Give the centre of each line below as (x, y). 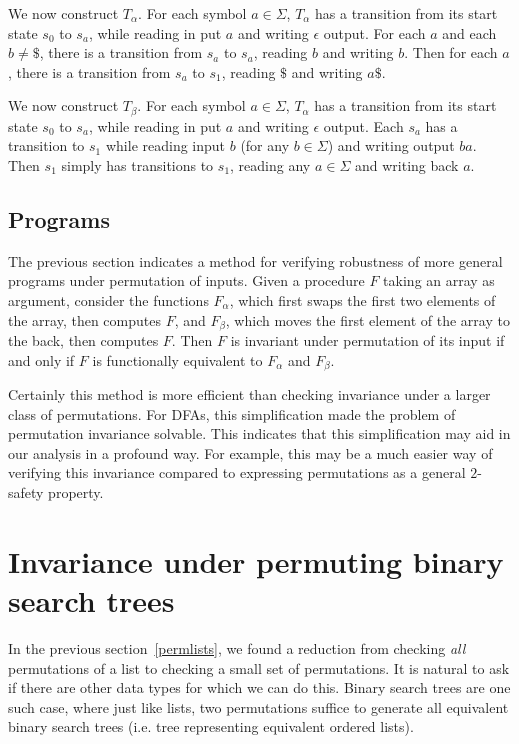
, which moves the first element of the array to (367, 319)
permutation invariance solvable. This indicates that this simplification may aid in (259, 433)
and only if (41, 359)
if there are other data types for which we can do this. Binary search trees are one (259, 687)
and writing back (406, 165)
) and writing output (391, 145)
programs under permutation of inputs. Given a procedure (186, 280)
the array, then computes (84, 319)
